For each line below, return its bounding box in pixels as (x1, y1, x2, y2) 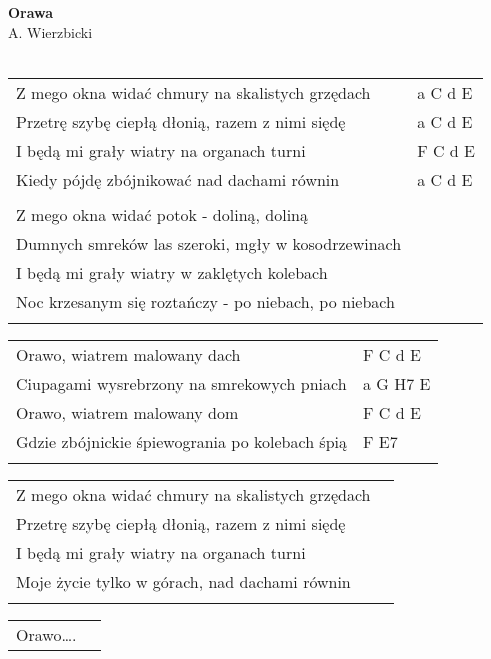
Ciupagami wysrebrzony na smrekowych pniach (16, 371, 347, 395)
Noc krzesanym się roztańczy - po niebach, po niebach (16, 289, 395, 313)
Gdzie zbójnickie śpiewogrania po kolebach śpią (16, 429, 348, 453)
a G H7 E (363, 371, 431, 395)
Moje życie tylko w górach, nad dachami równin (16, 569, 351, 593)
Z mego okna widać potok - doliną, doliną (16, 202, 309, 226)
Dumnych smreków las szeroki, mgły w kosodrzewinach (16, 231, 402, 255)
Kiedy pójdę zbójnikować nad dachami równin (16, 167, 340, 191)
